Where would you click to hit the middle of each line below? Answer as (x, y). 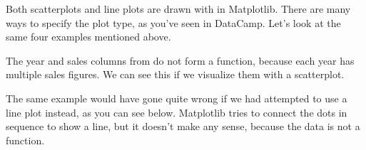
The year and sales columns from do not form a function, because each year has (180, 60)
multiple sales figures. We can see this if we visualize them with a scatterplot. (175, 74)
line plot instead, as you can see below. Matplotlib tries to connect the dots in (177, 112)
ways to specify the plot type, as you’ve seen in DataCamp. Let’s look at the (173, 22)
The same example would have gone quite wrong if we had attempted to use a (177, 98)
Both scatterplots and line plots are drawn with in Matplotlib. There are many (178, 9)
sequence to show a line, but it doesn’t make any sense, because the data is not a (183, 126)
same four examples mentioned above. (88, 37)
